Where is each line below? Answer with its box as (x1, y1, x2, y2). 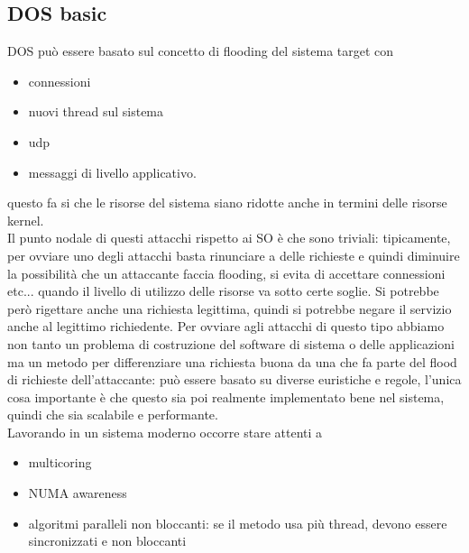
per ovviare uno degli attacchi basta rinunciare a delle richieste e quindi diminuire (7, 245, 460, 264)
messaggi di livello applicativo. (28, 162, 197, 181)
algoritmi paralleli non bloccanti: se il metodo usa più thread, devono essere (28, 513, 447, 532)
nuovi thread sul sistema (28, 102, 164, 121)
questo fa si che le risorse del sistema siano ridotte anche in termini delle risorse (7, 193, 447, 212)
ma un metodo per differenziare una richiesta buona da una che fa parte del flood (7, 352, 457, 371)
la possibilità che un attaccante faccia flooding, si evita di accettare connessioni (7, 263, 446, 282)
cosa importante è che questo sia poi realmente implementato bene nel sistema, (7, 387, 445, 406)
